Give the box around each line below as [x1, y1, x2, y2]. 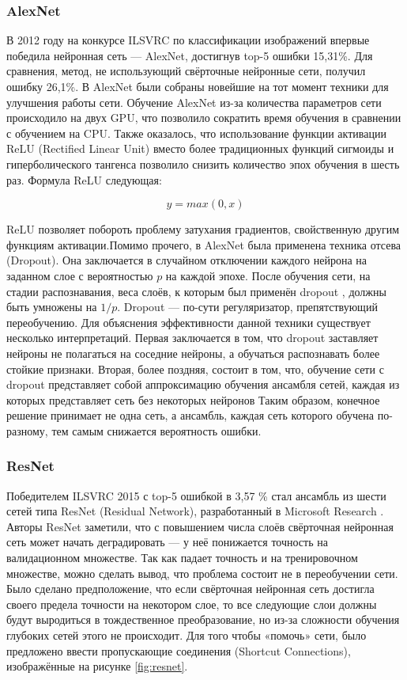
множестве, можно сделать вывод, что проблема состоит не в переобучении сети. [6, 564, 398, 581]
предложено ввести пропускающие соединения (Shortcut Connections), [6, 642, 351, 659]
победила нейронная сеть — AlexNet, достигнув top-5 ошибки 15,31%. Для [6, 47, 373, 63]
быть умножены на [6, 298, 97, 315]
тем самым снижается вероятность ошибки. [51, 422, 262, 439]
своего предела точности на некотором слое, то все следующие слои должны [6, 595, 377, 612]
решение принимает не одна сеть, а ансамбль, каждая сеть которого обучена [6, 407, 374, 424]
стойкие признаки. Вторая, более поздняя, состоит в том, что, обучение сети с [6, 360, 384, 377]
